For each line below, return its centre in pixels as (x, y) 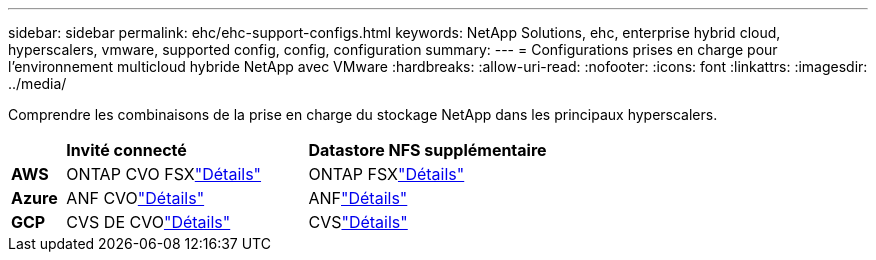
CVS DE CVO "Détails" (148, 222)
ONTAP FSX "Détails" (386, 174)
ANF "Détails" (358, 198)
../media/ (37, 83)
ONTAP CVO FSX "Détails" (164, 174)
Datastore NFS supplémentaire (427, 150)
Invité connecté (126, 150)
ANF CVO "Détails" (135, 198)
